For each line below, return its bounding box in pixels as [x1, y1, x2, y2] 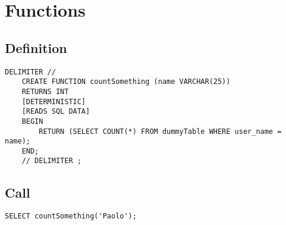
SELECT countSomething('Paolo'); [5, 212, 137, 221]
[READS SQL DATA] [21, 107, 90, 116]
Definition [5, 38, 67, 57]
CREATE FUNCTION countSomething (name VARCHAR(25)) [21, 77, 231, 86]
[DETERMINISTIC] [21, 97, 86, 106]
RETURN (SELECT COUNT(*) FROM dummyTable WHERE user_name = [39, 127, 282, 136]
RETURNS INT [21, 87, 69, 96]
